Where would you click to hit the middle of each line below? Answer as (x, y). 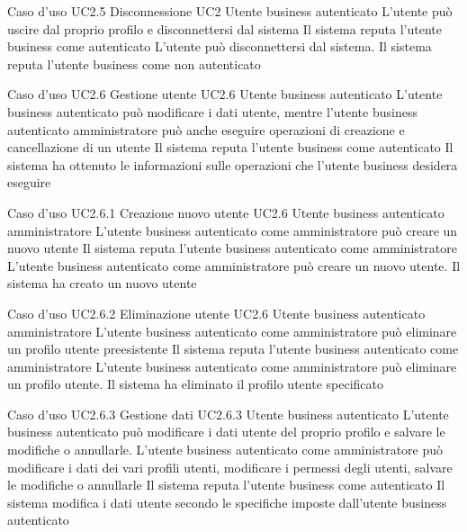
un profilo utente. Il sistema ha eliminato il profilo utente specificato (195, 384)
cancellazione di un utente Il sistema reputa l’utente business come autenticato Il (230, 147)
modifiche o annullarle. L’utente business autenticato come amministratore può (225, 450)
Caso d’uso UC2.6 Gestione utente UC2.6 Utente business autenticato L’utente (225, 94)
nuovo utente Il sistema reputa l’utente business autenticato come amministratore (232, 248)
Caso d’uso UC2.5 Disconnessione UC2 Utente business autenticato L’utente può (230, 11)
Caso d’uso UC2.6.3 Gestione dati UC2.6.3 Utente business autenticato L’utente (228, 414)
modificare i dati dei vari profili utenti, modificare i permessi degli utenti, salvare (230, 467)
